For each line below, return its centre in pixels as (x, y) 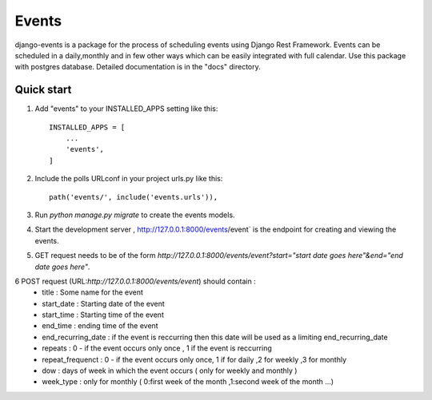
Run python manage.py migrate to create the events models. (135, 215)
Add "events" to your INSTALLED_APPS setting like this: (126, 109)
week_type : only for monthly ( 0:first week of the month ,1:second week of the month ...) (188, 382)
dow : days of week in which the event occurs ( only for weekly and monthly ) (170, 370)
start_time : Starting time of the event (103, 315)
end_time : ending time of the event (100, 326)
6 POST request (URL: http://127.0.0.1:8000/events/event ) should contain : (135, 281)
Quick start (43, 90)
